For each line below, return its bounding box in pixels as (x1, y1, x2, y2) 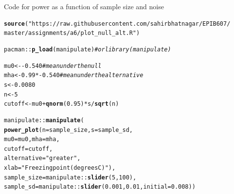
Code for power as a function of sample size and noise (4, 1, 164, 11)
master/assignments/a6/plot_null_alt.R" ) (4, 30, 140, 37)
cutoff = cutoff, (4, 145, 53, 152)
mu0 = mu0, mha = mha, (4, 136, 60, 143)
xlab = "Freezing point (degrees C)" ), (4, 164, 116, 172)
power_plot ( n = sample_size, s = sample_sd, (4, 126, 133, 133)
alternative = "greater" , (4, 155, 81, 162)
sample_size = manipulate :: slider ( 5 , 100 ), (4, 174, 137, 181)
